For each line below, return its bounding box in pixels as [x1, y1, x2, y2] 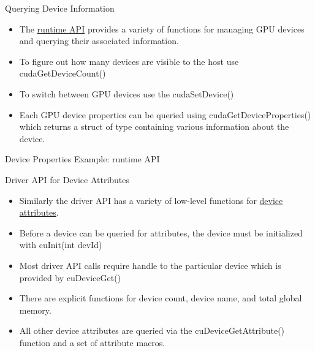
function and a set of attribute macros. [19, 336, 165, 349]
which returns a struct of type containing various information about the [19, 120, 289, 133]
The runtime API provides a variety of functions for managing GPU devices [19, 22, 305, 35]
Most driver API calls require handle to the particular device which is [19, 259, 281, 271]
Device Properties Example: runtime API [5, 153, 160, 165]
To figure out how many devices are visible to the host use [19, 55, 239, 67]
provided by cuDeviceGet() [19, 271, 121, 284]
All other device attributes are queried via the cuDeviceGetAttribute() [19, 324, 285, 337]
